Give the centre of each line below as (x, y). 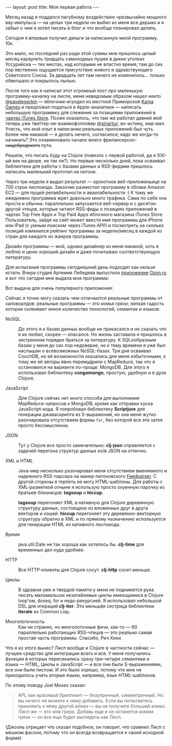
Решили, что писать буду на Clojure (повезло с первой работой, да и (81, 155)
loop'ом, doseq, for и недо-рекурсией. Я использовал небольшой (90, 601)
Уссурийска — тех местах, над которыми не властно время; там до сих (84, 64)
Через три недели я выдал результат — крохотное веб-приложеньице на (86, 182)
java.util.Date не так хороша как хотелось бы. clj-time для (81, 544)
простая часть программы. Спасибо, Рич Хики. (70, 638)
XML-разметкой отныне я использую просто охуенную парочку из (91, 487)
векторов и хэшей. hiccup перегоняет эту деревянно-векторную (90, 513)
